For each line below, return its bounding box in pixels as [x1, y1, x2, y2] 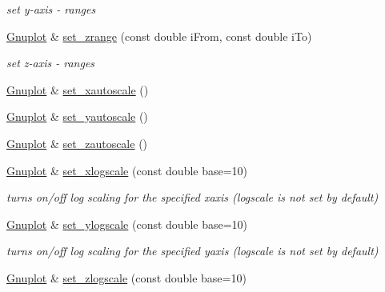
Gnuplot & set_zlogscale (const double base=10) [6, 269, 247, 286]
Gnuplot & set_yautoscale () [6, 108, 148, 125]
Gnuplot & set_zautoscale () [6, 134, 148, 151]
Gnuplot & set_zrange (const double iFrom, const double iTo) [6, 27, 312, 44]
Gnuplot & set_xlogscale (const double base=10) [6, 162, 248, 178]
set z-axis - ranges [6, 54, 95, 71]
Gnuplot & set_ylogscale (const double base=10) [6, 215, 248, 232]
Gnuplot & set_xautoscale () [6, 81, 149, 98]
